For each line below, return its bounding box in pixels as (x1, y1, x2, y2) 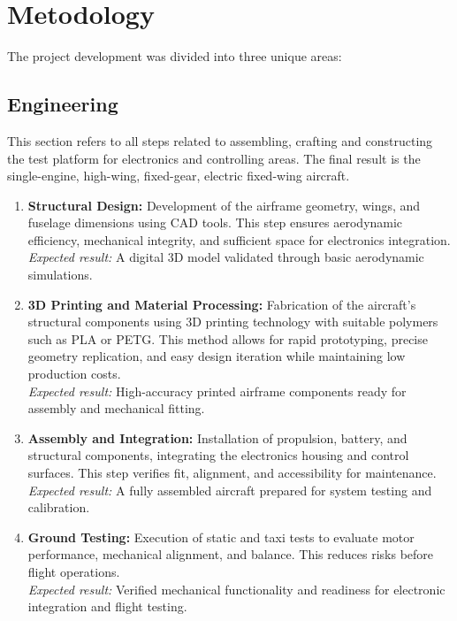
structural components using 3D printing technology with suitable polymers (27, 312, 438, 331)
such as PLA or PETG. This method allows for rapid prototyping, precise (27, 329, 428, 348)
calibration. (27, 498, 90, 517)
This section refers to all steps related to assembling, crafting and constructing (7, 131, 433, 149)
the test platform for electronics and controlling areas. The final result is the (7, 149, 421, 167)
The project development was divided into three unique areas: (7, 47, 342, 65)
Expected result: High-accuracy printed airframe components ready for (27, 381, 407, 400)
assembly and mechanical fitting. (27, 399, 205, 418)
